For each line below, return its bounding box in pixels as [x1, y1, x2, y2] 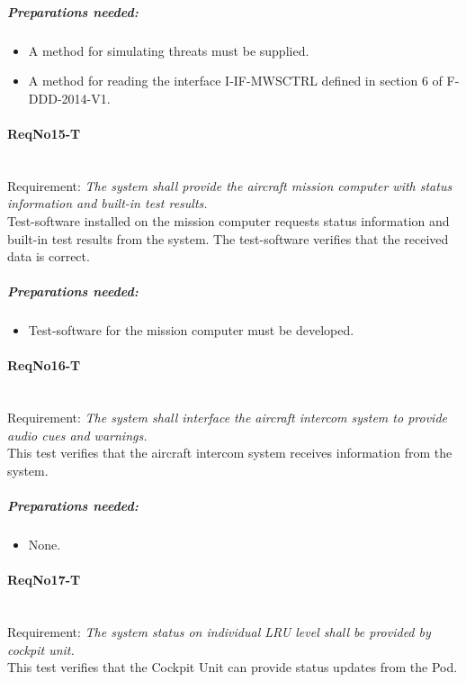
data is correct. [7, 247, 90, 266]
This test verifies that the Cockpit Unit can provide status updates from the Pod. [7, 658, 458, 677]
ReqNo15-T [7, 123, 81, 142]
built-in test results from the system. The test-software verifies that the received [7, 229, 449, 248]
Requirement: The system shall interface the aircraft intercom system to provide [7, 408, 447, 427]
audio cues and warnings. [7, 425, 148, 444]
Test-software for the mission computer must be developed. [28, 321, 354, 340]
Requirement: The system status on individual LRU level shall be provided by [7, 623, 431, 641]
